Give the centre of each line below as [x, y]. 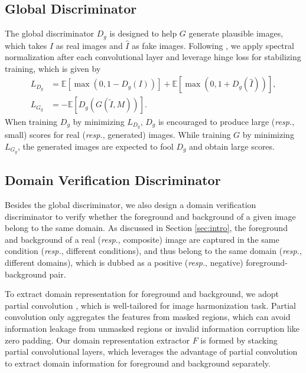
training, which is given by [53, 68]
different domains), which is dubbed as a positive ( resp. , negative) [124, 262]
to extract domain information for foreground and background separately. [138, 363]
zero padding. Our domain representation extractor [97, 340]
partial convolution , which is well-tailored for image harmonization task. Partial [150, 305]
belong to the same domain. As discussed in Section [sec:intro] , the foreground [146, 228]
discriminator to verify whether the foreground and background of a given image [150, 216]
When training [31, 121]
